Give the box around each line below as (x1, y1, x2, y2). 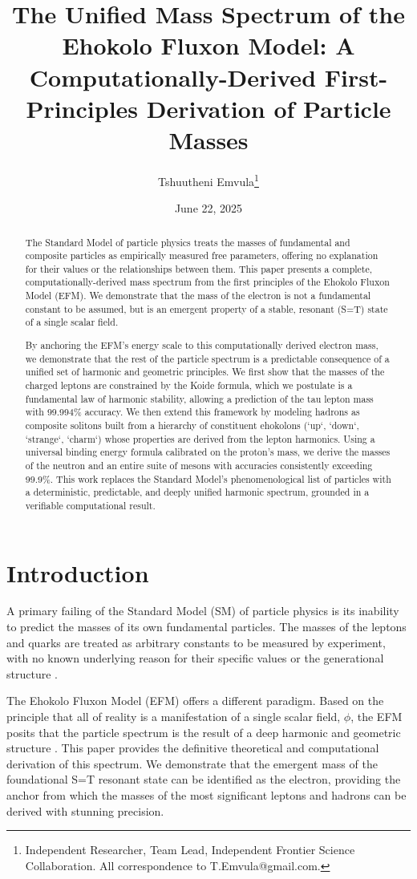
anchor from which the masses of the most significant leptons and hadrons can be (6, 787, 407, 803)
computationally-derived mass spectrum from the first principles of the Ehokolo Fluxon (25, 275, 390, 289)
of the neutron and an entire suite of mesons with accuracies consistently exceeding (25, 458, 373, 472)
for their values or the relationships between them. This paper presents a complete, (25, 261, 373, 275)
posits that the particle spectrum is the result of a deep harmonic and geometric (6, 723, 401, 740)
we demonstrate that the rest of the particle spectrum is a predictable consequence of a (25, 351, 390, 365)
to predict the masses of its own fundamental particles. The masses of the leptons (6, 618, 407, 635)
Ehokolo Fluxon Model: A (62, 29, 355, 62)
